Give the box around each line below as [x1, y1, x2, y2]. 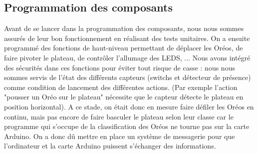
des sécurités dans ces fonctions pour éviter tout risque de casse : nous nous [4, 62, 235, 72]
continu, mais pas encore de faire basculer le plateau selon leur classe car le [4, 111, 234, 121]
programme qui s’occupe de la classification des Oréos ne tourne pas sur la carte [4, 121, 250, 131]
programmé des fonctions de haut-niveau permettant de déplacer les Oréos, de [4, 42, 243, 53]
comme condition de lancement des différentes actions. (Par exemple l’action [4, 81, 238, 92]
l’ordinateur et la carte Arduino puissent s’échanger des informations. [4, 140, 216, 151]
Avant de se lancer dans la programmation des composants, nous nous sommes [4, 23, 244, 33]
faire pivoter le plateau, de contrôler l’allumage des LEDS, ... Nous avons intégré [4, 52, 251, 62]
